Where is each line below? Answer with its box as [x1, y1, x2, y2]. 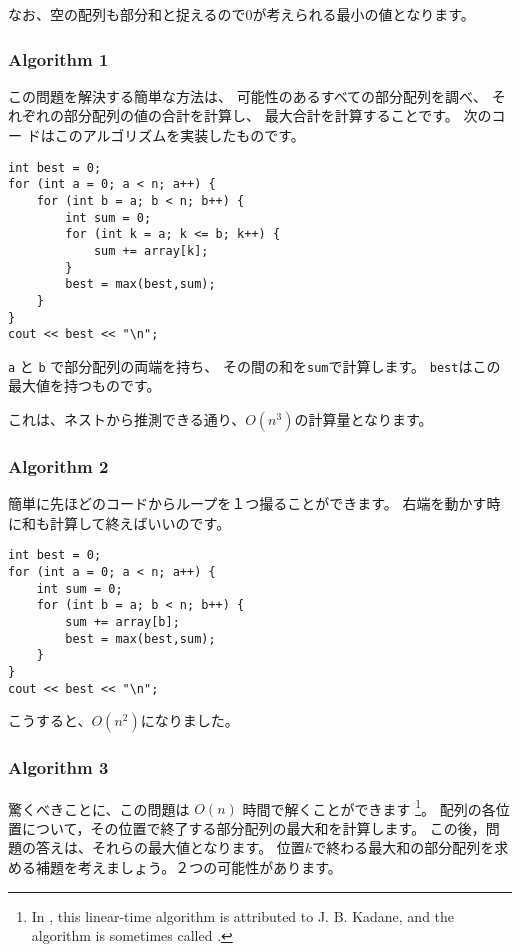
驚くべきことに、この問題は [8, 798, 190, 819]
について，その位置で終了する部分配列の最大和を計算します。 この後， [21, 817, 486, 838]
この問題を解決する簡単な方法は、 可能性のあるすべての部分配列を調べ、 [8, 85, 488, 106]
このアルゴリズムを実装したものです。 [54, 125, 305, 145]
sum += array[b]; [65, 615, 180, 630]
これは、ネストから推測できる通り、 [8, 409, 246, 430]
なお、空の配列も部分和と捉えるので [8, 4, 246, 24]
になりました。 [140, 710, 239, 731]
